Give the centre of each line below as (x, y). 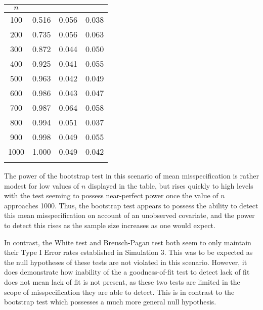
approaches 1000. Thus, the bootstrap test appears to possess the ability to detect (131, 205)
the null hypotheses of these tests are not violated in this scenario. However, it (126, 262)
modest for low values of (42, 185)
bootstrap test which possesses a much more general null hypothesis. (110, 302)
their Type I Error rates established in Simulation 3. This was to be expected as (128, 252)
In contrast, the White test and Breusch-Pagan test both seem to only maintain (128, 242)
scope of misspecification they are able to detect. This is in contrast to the (119, 292)
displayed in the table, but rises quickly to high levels (171, 185)
